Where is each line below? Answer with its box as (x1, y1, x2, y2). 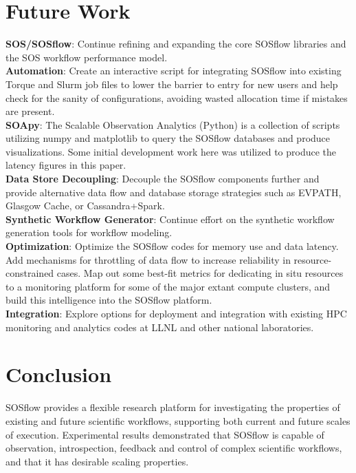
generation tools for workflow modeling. (5, 225, 173, 240)
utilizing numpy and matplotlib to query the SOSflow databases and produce (5, 131, 331, 145)
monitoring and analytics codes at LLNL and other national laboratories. (5, 319, 314, 334)
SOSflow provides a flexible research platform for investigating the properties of (5, 400, 340, 414)
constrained (5, 266, 54, 280)
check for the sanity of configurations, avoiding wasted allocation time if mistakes (5, 90, 348, 105)
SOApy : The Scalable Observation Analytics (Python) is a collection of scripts (5, 117, 340, 132)
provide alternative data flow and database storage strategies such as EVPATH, (5, 185, 342, 199)
